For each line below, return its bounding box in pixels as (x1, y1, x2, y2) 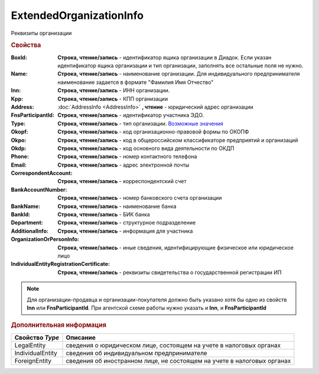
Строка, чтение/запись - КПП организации (57, 95, 168, 102)
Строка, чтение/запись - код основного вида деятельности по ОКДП (57, 145, 235, 152)
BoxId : (11, 54, 28, 61)
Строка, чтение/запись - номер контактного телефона (57, 153, 197, 160)
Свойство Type (14, 333, 59, 342)
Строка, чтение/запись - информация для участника (57, 227, 193, 235)
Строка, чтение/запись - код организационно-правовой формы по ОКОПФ (57, 128, 249, 135)
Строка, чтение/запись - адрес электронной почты (57, 161, 190, 168)
